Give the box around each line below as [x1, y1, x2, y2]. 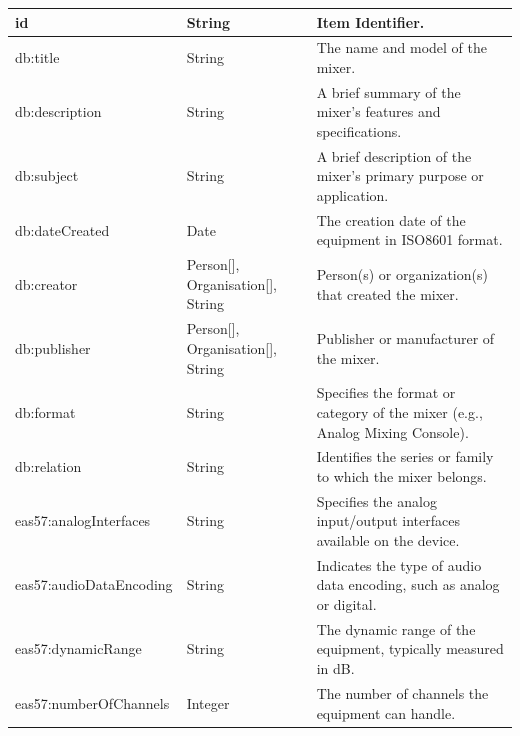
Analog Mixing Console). [316, 421, 469, 442]
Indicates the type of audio [316, 554, 482, 575]
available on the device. [316, 530, 460, 550]
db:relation [15, 456, 82, 477]
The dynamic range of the [316, 618, 476, 639]
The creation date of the [316, 209, 466, 230]
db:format [15, 401, 76, 422]
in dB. [316, 658, 355, 679]
